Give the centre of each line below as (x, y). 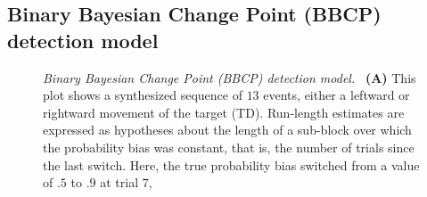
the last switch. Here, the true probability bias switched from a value (231, 164)
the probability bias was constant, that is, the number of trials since (229, 147)
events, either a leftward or (337, 95)
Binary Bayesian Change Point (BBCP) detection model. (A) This (230, 77)
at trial (119, 182)
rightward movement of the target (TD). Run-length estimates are (224, 112)
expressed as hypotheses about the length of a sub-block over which (227, 130)
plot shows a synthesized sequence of (143, 95)
